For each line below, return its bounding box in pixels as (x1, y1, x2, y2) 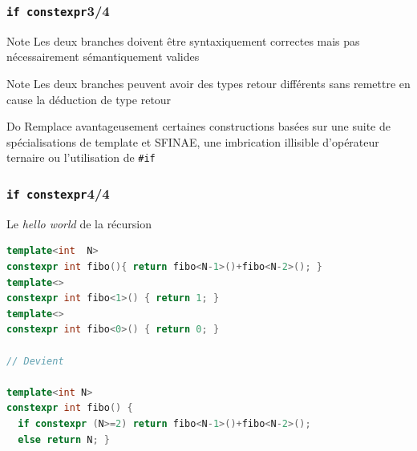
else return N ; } (18, 433, 110, 445)
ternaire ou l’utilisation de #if (6, 149, 156, 166)
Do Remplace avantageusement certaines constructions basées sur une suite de (6, 118, 391, 135)
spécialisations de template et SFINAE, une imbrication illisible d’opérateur (6, 133, 379, 150)
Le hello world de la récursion (6, 215, 152, 232)
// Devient (6, 355, 64, 367)
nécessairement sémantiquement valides (6, 48, 200, 65)
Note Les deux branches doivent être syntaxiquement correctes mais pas (6, 32, 360, 49)
